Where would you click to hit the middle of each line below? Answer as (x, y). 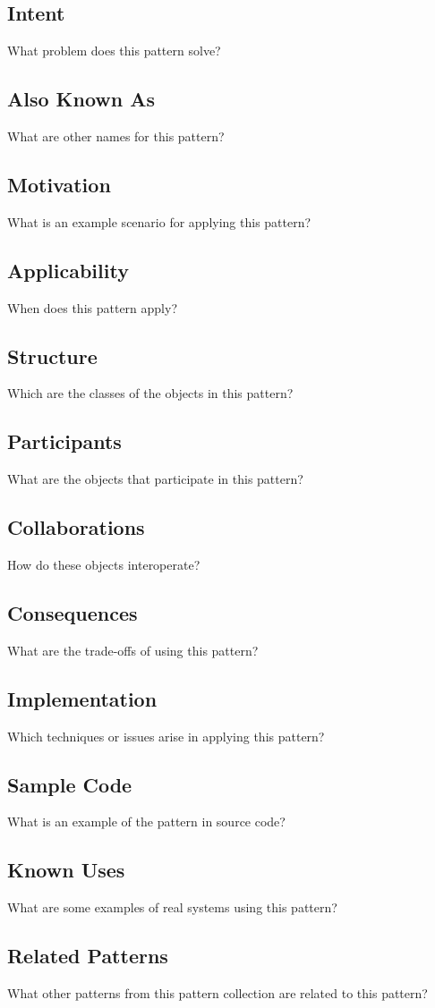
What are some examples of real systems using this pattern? (172, 907)
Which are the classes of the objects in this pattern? (150, 393)
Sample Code (70, 784)
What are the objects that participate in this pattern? (155, 479)
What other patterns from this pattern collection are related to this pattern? (217, 992)
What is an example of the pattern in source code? (146, 822)
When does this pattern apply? (92, 307)
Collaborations (76, 527)
